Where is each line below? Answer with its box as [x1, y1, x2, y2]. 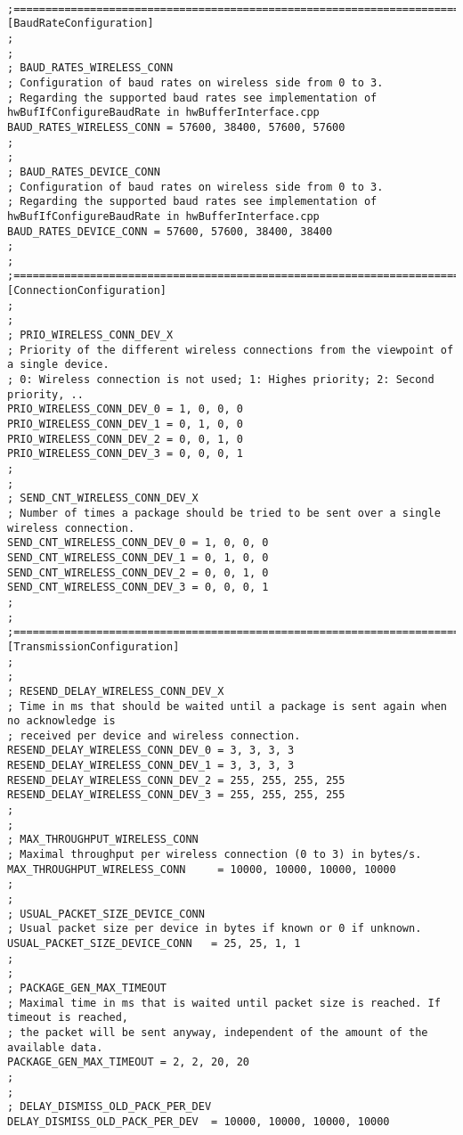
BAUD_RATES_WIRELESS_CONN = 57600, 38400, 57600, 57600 [7, 120, 345, 134]
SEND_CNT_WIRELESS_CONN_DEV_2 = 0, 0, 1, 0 [7, 566, 269, 579]
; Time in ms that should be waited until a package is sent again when [7, 699, 447, 713]
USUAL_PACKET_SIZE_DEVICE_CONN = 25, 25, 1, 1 [7, 937, 301, 950]
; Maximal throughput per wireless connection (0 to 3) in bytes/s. [7, 848, 422, 861]
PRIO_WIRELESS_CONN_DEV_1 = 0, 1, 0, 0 [7, 418, 243, 431]
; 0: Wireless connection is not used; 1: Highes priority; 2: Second [7, 373, 435, 387]
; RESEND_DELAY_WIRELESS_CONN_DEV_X [7, 684, 224, 698]
